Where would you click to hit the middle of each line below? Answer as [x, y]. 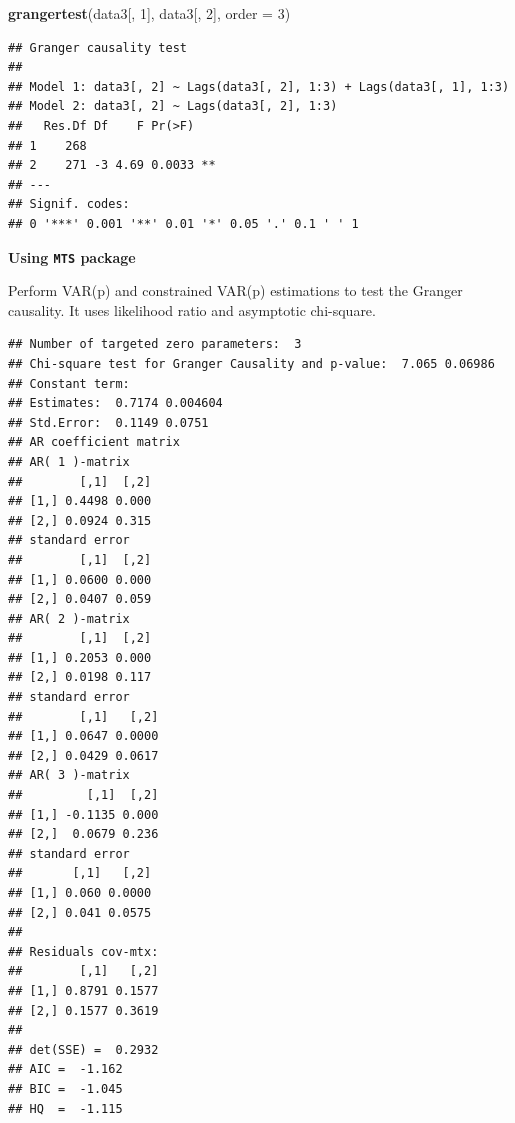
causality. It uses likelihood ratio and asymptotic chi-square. [192, 309]
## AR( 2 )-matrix [69, 618]
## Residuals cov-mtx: [83, 951]
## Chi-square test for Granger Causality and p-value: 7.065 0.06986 [251, 363]
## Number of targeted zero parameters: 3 [155, 344]
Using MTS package [72, 256]
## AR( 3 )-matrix [69, 775]
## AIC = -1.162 [65, 1069]
